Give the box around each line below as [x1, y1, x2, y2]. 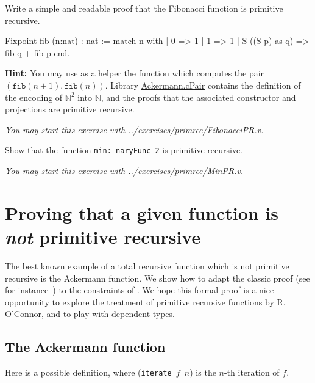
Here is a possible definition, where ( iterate [5, 366, 172, 379]
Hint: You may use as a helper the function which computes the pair [5, 67, 264, 79]
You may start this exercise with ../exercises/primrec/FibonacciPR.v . [5, 123, 264, 136]
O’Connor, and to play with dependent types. [5, 307, 175, 320]
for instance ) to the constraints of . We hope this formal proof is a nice [5, 283, 274, 296]
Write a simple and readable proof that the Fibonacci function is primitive [5, 2, 283, 14]
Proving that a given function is [5, 200, 279, 225]
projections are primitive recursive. [5, 103, 135, 115]
